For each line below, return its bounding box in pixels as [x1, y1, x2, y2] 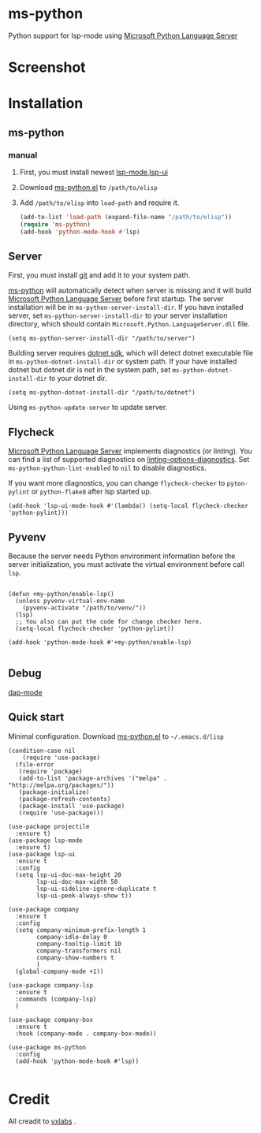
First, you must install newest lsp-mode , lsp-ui [19, 167, 168, 177]
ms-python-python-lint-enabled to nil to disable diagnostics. [8, 463, 207, 473]
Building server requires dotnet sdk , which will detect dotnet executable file [8, 348, 254, 358]
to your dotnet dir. [48, 374, 107, 383]
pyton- [226, 480, 248, 488]
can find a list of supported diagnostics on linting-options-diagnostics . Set [8, 455, 250, 464]
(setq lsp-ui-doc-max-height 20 [15, 870, 122, 879]
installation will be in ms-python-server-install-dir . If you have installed [8, 303, 244, 312]
